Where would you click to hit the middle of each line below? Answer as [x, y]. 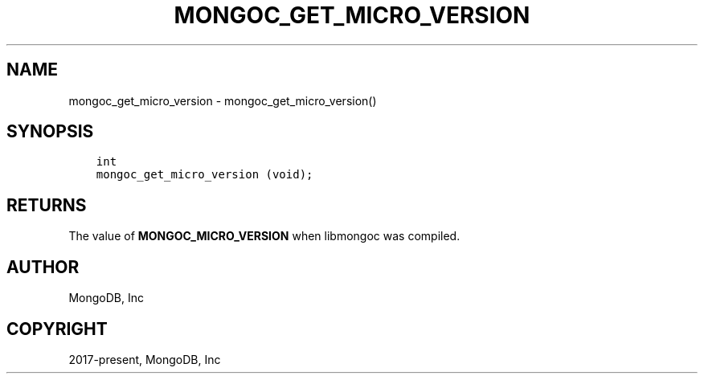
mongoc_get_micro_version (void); [205, 175]
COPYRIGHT [57, 329]
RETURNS [47, 205]
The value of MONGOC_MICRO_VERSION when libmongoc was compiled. [264, 236]
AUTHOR [43, 267]
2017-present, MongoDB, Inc [145, 359]
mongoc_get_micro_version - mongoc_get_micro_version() [223, 100]
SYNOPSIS [50, 132]
